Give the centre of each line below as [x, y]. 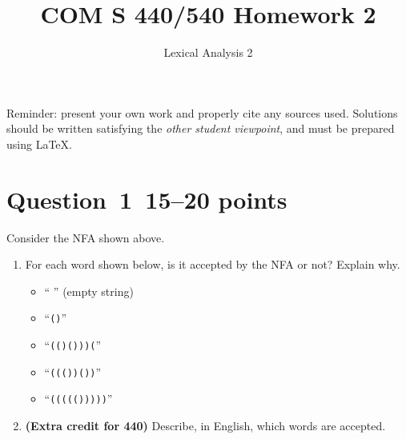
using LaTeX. [39, 144]
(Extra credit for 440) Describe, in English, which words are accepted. [205, 426]
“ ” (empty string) [89, 291]
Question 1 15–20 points [147, 199]
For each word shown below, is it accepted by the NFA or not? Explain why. [213, 264]
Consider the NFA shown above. [86, 237]
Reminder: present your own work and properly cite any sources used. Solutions [202, 112]
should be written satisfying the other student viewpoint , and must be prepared [201, 128]
